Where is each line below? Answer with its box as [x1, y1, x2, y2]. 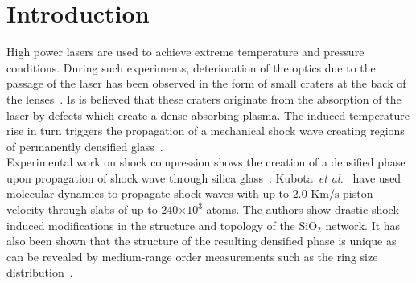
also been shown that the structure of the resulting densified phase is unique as [6, 232, 397, 249]
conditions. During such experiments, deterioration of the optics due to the [6, 59, 376, 76]
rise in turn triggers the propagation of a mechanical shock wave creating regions [6, 122, 405, 139]
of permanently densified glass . [6, 137, 163, 154]
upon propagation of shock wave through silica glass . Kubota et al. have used [6, 169, 402, 186]
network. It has [325, 216, 401, 233]
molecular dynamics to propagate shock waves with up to [6, 185, 290, 202]
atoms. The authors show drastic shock [206, 201, 399, 218]
